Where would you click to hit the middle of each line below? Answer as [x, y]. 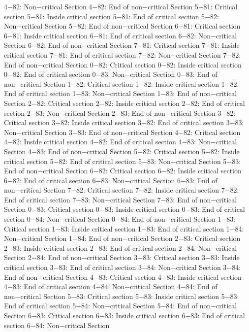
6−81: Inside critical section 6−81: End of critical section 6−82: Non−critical [121, 35]
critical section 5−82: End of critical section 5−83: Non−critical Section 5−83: [123, 161]
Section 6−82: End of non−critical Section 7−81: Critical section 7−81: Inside [122, 45]
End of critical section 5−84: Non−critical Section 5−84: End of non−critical [121, 306]
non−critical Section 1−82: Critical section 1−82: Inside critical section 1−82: [122, 83]
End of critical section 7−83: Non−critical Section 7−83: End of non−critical [121, 199]
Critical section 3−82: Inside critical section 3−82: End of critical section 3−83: [124, 122]
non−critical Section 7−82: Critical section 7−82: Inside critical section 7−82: [122, 190]
